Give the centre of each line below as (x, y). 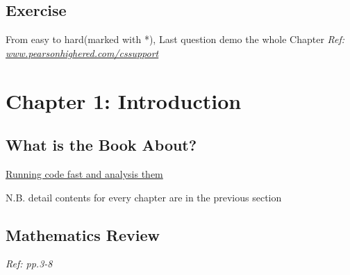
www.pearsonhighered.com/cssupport (82, 52)
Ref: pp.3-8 (29, 264)
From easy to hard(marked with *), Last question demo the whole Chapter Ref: (175, 39)
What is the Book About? (101, 145)
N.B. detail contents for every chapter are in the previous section (144, 197)
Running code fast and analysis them (84, 173)
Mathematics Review (83, 234)
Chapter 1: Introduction (124, 100)
